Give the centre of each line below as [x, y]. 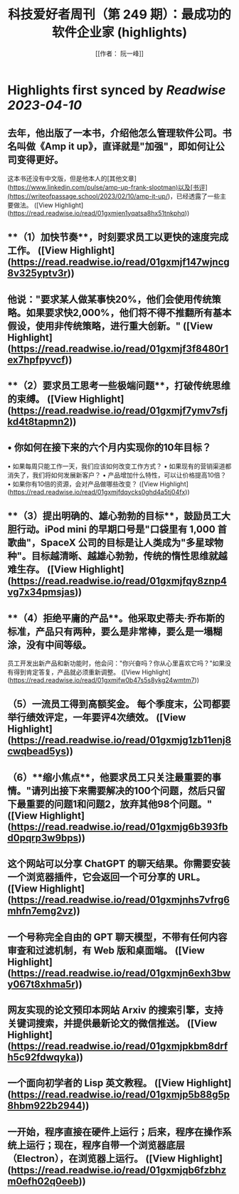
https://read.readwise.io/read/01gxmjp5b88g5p [120, 1095]
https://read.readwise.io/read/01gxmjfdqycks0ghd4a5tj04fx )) [100, 492]
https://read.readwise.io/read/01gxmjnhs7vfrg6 [120, 900]
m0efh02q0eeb [43, 1181]
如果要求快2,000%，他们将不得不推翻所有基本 [129, 313]
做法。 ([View [33, 205]
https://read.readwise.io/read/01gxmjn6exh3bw [121, 973]
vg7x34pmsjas [41, 592]
